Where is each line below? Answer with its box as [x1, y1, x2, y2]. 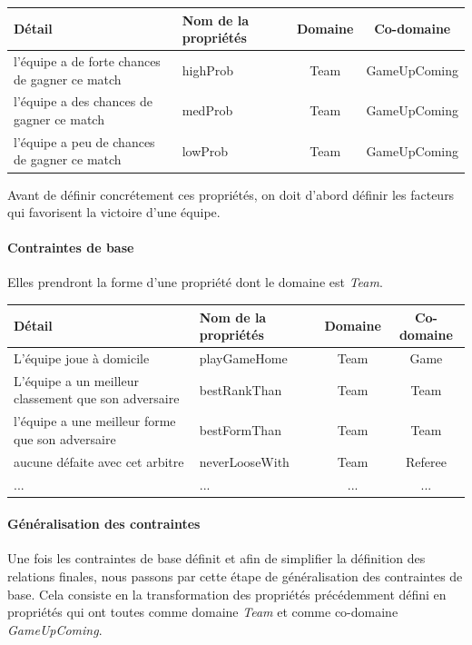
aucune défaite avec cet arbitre [14, 451, 184, 471]
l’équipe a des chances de [14, 92, 152, 111]
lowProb [182, 141, 229, 160]
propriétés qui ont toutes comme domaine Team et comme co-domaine [7, 602, 398, 621]
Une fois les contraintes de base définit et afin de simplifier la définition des [7, 549, 426, 568]
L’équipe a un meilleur [14, 371, 139, 390]
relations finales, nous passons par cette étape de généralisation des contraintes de [7, 567, 463, 586]
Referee [405, 451, 447, 471]
